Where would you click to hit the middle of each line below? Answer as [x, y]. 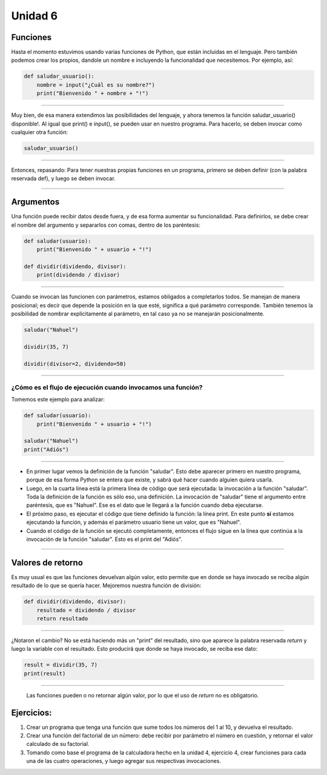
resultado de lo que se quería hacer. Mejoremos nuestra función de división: [106, 586]
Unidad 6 [34, 16]
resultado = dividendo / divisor [86, 610]
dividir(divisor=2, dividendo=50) [75, 364]
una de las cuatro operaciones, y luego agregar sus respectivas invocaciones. [124, 761]
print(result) [45, 673]
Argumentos [35, 202]
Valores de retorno [47, 562]
